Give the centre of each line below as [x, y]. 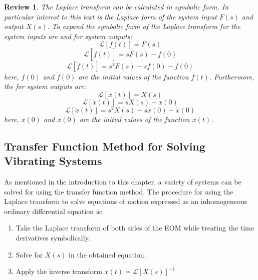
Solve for [29, 254]
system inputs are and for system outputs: [68, 36]
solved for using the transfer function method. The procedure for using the [119, 191]
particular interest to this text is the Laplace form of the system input [110, 16]
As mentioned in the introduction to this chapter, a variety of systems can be [123, 182]
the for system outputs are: [45, 86]
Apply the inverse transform [59, 271]
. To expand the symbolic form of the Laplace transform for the [144, 26]
